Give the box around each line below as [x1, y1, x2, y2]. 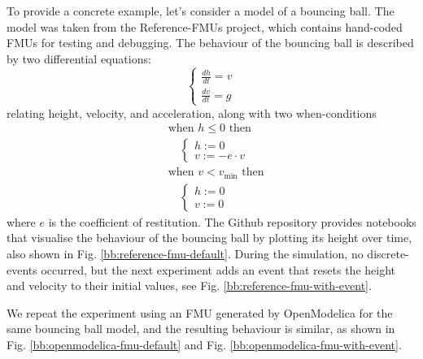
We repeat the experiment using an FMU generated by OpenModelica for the [7, 304, 393, 321]
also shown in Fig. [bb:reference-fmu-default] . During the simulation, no [7, 244, 364, 262]
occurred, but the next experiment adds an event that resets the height [41, 261, 395, 278]
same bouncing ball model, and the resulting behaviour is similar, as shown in [7, 320, 395, 337]
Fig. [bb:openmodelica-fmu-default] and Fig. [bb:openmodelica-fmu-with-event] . [7, 335, 402, 353]
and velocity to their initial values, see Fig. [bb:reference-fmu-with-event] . [7, 277, 372, 294]
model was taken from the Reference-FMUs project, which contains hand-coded [7, 18, 403, 35]
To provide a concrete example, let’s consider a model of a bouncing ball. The [7, 2, 395, 19]
